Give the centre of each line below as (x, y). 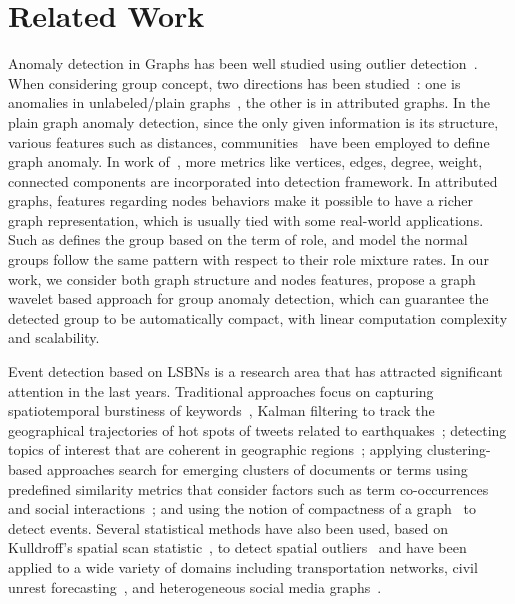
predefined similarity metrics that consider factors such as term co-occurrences (248, 488)
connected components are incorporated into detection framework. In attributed (253, 180)
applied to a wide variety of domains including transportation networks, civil (243, 566)
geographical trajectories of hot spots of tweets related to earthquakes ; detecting (257, 429)
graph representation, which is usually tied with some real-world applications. (246, 219)
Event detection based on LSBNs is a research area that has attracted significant (255, 371)
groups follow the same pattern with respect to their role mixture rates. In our (248, 259)
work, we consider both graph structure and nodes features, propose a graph (242, 278)
